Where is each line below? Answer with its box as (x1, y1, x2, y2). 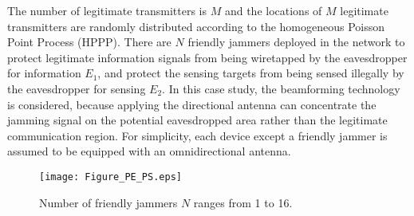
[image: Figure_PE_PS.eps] (39, 171, 182, 183)
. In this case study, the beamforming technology (162, 80, 400, 96)
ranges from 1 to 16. (193, 194, 293, 210)
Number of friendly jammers (39, 194, 178, 210)
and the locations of (224, 2, 322, 18)
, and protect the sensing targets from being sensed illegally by (97, 65, 404, 81)
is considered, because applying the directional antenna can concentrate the (7, 96, 377, 112)
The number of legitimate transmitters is (7, 2, 207, 18)
